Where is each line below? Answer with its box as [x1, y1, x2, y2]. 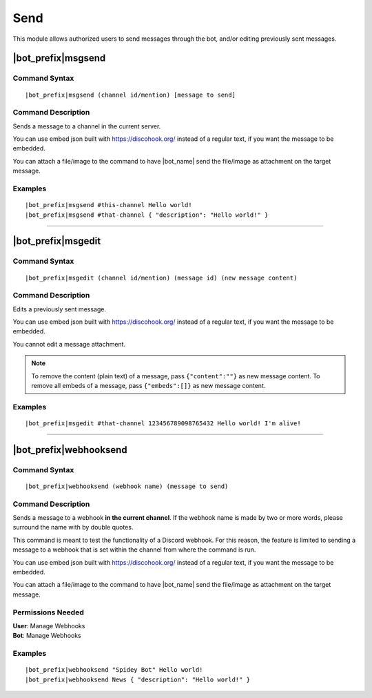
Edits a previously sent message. [12, 304, 107, 313]
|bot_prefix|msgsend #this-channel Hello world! [25, 201, 192, 209]
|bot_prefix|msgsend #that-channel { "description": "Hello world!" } [25, 211, 269, 219]
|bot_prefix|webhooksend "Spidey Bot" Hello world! [25, 666, 203, 674]
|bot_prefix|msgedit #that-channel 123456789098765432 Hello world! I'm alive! [25, 419, 301, 427]
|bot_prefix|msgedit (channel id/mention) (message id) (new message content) [25, 273, 298, 282]
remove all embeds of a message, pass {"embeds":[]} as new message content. [31, 382, 266, 390]
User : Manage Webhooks [12, 621, 85, 630]
